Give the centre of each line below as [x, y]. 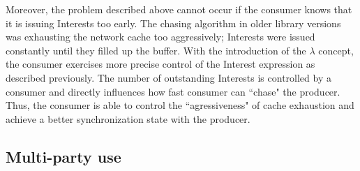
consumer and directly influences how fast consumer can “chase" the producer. [173, 91]
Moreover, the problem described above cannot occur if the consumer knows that [179, 9]
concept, [336, 50]
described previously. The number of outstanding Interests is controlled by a [168, 77]
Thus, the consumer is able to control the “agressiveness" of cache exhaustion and [180, 105]
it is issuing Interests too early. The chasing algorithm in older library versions [173, 23]
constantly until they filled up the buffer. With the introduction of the [156, 50]
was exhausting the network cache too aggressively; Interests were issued [160, 37]
